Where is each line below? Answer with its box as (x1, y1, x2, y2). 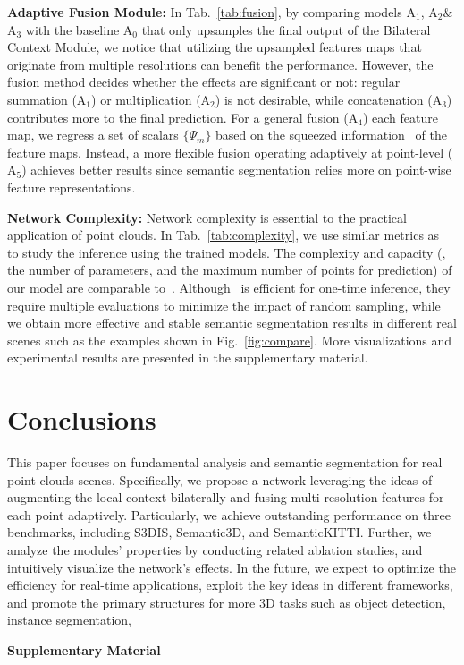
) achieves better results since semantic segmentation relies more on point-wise (21, 160, 451, 179)
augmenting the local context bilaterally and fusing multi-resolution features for (7, 488, 444, 507)
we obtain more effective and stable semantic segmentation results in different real (7, 313, 457, 332)
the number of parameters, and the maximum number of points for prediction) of (7, 260, 452, 279)
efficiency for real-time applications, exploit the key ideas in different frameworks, (7, 575, 453, 594)
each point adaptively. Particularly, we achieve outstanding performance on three (7, 505, 451, 524)
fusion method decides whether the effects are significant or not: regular (7, 72, 401, 91)
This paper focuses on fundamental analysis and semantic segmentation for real (7, 453, 443, 471)
